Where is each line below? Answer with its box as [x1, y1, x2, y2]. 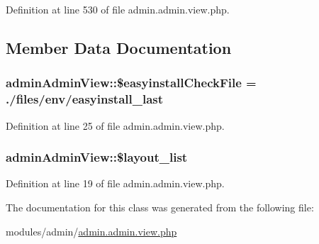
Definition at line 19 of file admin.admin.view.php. [6, 176, 225, 191]
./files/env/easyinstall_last [6, 90, 164, 108]
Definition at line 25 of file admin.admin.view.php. [6, 118, 225, 133]
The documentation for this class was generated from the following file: [6, 199, 314, 214]
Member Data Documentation [6, 36, 232, 58]
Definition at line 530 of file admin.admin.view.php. [6, 2, 230, 16]
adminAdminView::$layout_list [6, 148, 188, 166]
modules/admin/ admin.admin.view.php [6, 223, 177, 238]
